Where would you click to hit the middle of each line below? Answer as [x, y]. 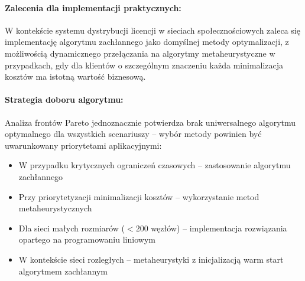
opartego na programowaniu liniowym [87, 239]
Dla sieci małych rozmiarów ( [72, 228]
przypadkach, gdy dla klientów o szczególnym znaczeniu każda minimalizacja [144, 65]
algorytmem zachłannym [63, 271]
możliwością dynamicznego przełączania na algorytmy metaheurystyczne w [140, 53]
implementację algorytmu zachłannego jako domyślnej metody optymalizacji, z [147, 42]
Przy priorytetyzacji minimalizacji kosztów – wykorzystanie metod [139, 196]
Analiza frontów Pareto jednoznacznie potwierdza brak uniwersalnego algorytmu [150, 122]
